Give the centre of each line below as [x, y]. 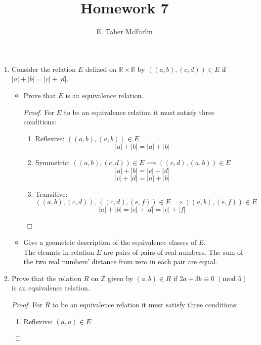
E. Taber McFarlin [125, 31]
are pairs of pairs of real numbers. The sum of [174, 252]
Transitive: [51, 194]
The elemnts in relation [59, 252]
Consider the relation [44, 69]
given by [120, 278]
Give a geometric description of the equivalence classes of [110, 242]
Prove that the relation [46, 278]
